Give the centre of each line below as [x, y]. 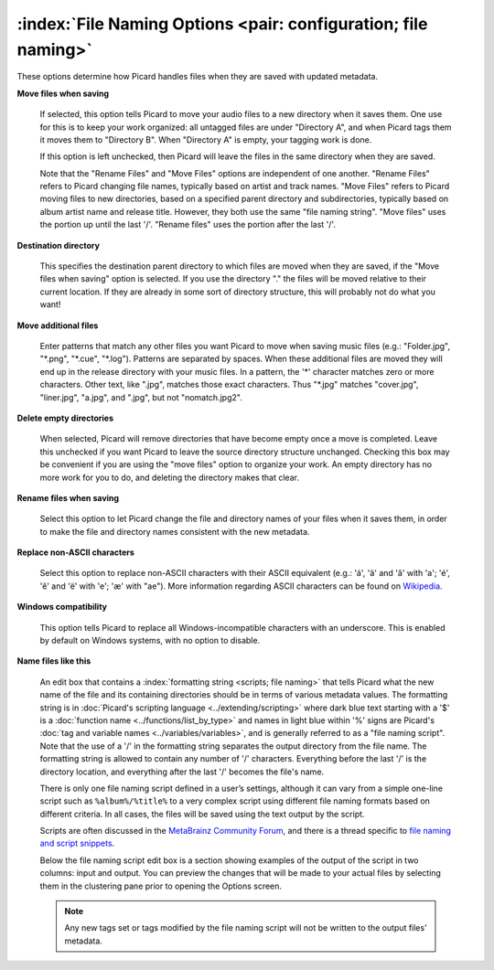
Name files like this [54, 661]
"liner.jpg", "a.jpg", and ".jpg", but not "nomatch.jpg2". [141, 397]
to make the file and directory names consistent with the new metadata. [175, 531]
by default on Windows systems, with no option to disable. [150, 641]
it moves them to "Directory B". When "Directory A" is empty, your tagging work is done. [206, 139]
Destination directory [59, 245]
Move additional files [58, 325]
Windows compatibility [62, 607]
